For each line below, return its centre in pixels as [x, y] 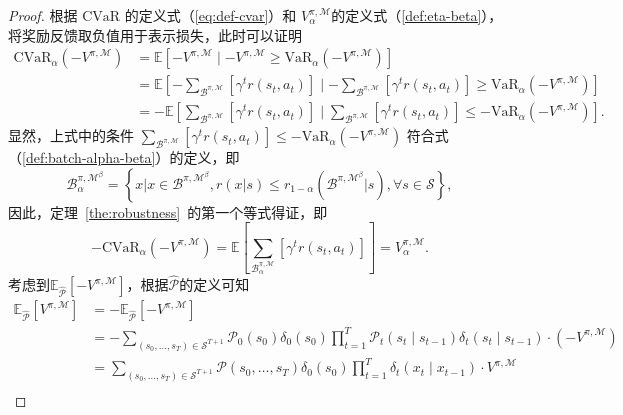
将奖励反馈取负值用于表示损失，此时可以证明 [155, 34]
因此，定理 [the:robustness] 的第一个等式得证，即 [168, 211]
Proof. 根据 [43, 15]
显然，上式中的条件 [71, 135]
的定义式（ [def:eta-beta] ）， [417, 15]
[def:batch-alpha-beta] [89, 157]
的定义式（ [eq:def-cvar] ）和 [210, 15]
